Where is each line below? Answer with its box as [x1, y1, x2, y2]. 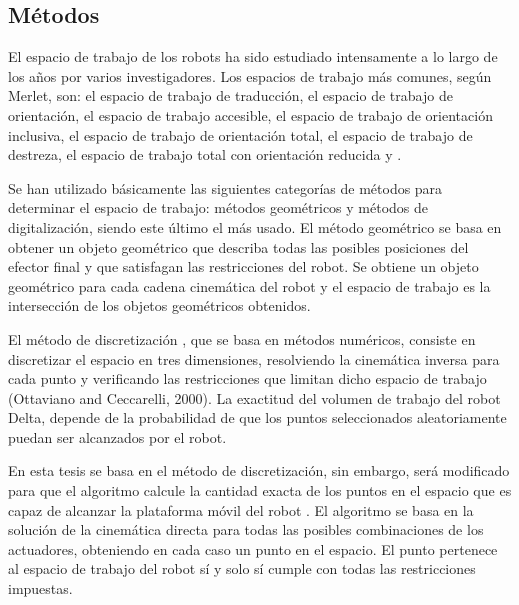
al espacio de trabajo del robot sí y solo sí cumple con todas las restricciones [8, 558, 476, 579]
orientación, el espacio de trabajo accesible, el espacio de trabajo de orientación [8, 104, 493, 125]
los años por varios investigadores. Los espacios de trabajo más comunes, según [8, 65, 492, 86]
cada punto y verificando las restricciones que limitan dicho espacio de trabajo [8, 368, 487, 389]
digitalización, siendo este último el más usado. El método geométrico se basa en [8, 216, 502, 237]
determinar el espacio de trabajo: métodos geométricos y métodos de [8, 197, 429, 218]
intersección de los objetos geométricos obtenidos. [8, 295, 311, 316]
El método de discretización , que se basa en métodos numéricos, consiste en [8, 328, 476, 349]
